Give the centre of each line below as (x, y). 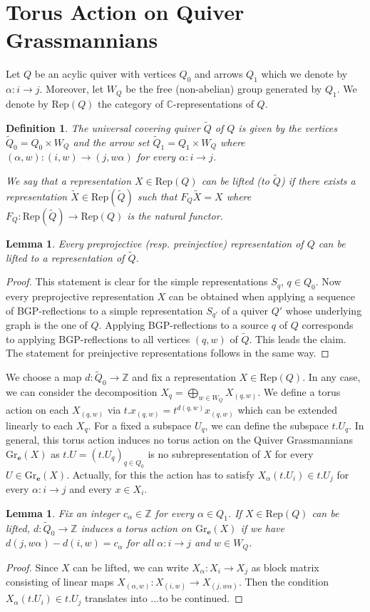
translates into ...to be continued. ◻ (164, 598)
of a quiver (245, 310)
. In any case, (332, 377)
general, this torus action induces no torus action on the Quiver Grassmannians (179, 440)
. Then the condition (283, 582)
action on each (37, 410)
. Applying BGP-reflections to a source (184, 324)
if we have (262, 527)
